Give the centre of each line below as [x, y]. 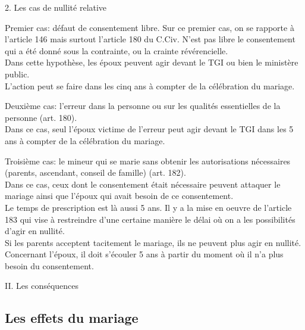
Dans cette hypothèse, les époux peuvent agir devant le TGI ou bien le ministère [152, 62]
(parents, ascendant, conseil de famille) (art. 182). [95, 172]
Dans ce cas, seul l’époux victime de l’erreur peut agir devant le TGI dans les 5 [149, 129]
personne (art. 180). [41, 117]
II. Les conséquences [42, 286]
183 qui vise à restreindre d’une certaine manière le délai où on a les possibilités [150, 219]
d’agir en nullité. [35, 231]
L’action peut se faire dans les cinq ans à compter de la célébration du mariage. [150, 85]
